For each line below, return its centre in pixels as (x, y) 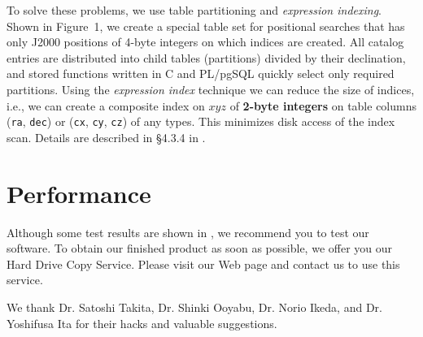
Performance (79, 193)
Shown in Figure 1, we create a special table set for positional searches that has (206, 26)
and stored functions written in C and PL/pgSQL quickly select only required (201, 73)
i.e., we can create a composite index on (106, 105)
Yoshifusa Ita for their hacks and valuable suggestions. (142, 323)
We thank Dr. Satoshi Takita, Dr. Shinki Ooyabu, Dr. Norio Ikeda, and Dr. (194, 307)
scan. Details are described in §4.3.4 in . (106, 137)
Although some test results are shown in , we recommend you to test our (188, 232)
